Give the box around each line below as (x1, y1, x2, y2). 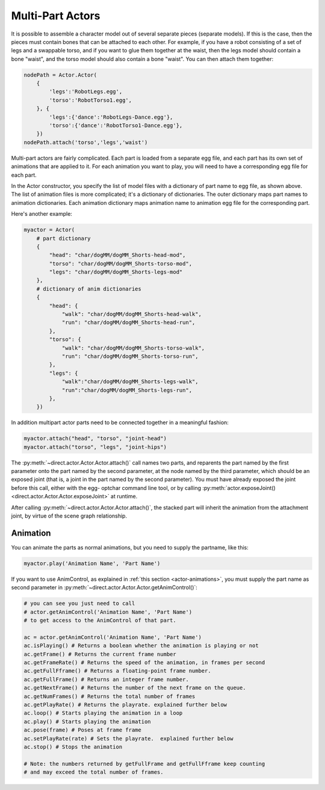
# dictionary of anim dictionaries (36, 285, 141, 292)
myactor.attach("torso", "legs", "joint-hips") (23, 444, 167, 450)
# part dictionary (36, 235, 91, 242)
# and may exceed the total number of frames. (23, 769, 164, 776)
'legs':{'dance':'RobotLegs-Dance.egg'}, (49, 113, 173, 121)
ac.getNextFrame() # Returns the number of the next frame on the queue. (23, 685, 246, 691)
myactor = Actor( (23, 227, 75, 233)
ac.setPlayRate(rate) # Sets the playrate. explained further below (23, 735, 234, 742)
